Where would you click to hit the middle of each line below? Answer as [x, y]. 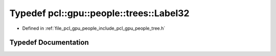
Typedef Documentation [49, 43]
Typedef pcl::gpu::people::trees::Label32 [99, 13]
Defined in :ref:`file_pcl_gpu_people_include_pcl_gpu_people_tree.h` [94, 28]
